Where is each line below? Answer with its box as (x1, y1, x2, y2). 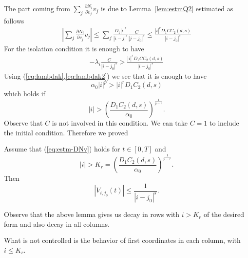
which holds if (4, 88, 45, 99)
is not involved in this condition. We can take (52, 118, 188, 128)
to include (210, 118, 239, 128)
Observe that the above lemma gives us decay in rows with (4, 209, 180, 219)
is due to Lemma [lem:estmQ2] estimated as (101, 3, 233, 13)
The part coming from (4, 3, 70, 13)
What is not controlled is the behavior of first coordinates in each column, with (4, 235, 241, 245)
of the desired (203, 209, 244, 219)
